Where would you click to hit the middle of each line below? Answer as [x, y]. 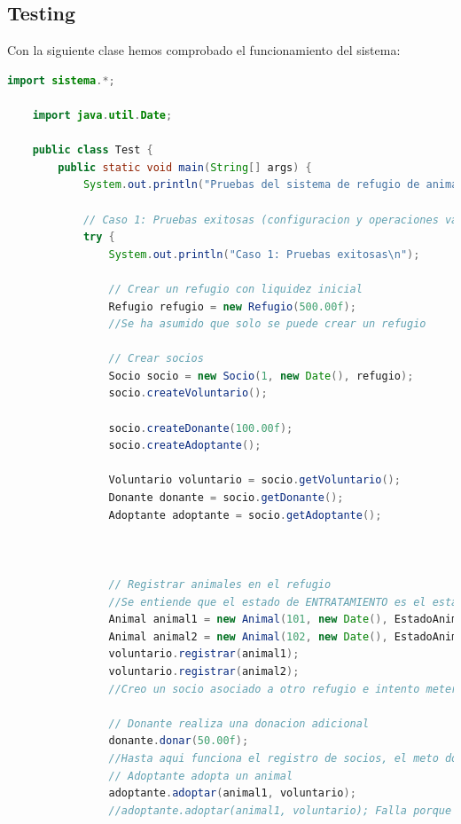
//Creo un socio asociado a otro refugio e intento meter [283, 689]
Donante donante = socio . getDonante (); [226, 498]
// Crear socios [156, 359]
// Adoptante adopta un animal [201, 776]
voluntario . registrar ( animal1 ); [204, 654]
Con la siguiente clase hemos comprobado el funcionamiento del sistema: [204, 50]
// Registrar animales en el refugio [220, 585]
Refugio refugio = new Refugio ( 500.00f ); [232, 306]
